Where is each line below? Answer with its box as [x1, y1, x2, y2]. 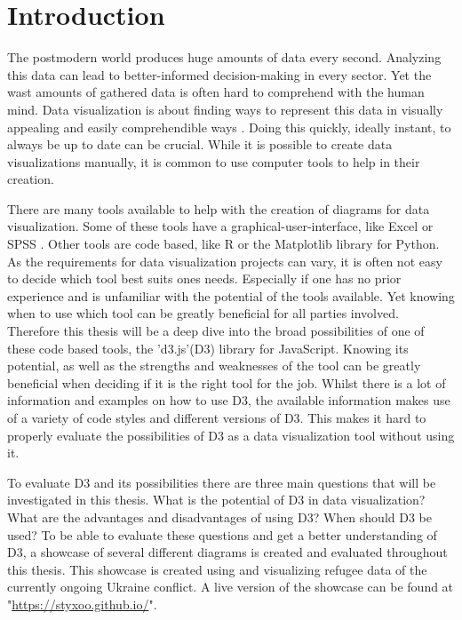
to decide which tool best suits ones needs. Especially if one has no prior [7, 269, 402, 288]
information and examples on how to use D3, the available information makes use [7, 391, 450, 409]
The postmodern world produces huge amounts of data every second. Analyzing [7, 48, 442, 67]
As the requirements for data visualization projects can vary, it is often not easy [7, 251, 442, 270]
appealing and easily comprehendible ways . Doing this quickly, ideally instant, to [7, 117, 451, 136]
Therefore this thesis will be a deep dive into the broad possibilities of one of [7, 322, 425, 340]
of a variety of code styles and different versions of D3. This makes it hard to [7, 409, 426, 426]
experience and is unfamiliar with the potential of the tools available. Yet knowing [7, 286, 455, 305]
